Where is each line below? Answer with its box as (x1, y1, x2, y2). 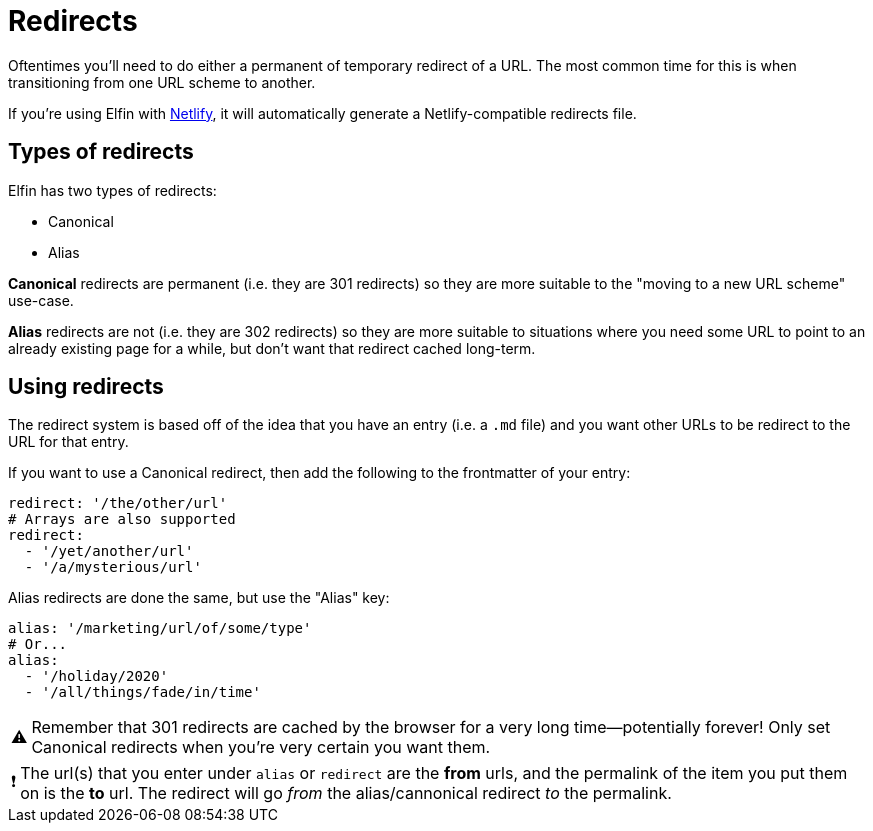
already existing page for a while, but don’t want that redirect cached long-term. (8, 339, 536, 357)
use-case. (8, 291, 74, 309)
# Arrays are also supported (8, 511, 236, 528)
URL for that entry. (8, 433, 129, 451)
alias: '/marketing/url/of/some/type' (8, 620, 312, 637)
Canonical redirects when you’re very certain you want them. (31, 737, 491, 758)
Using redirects (8, 374, 164, 400)
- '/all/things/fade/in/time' (24, 684, 261, 701)
